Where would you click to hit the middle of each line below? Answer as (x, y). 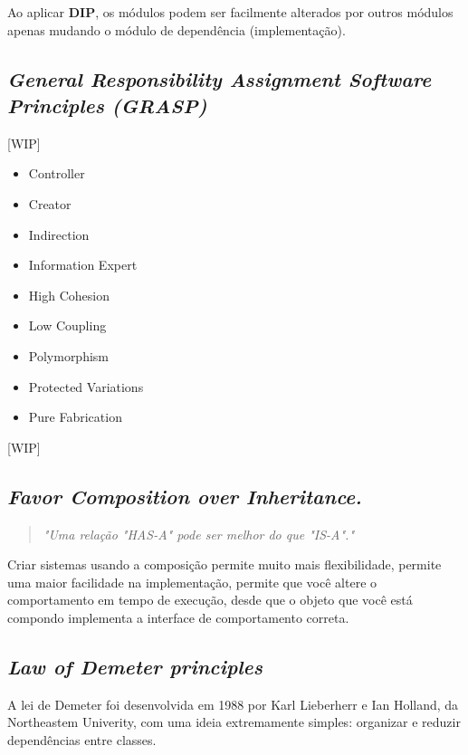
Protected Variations (86, 386)
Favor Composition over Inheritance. (185, 496)
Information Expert (83, 265)
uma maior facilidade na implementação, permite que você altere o (192, 582)
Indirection (59, 234)
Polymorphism (69, 355)
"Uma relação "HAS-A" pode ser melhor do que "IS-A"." (199, 534)
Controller (57, 173)
